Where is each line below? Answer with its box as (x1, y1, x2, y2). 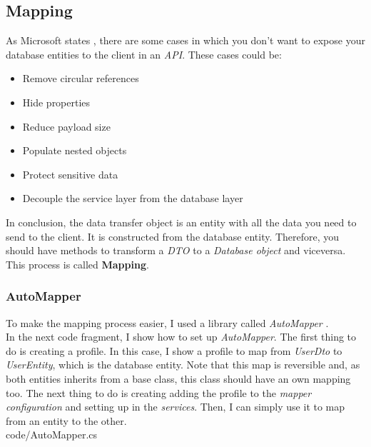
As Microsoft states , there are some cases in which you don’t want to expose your (6, 33, 365, 48)
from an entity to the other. (6, 413, 127, 428)
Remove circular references (22, 71, 139, 86)
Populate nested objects (22, 143, 127, 158)
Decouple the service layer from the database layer (22, 191, 243, 206)
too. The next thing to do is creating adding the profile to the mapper (6, 385, 312, 400)
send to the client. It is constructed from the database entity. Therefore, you (6, 228, 340, 243)
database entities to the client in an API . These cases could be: (6, 46, 282, 61)
